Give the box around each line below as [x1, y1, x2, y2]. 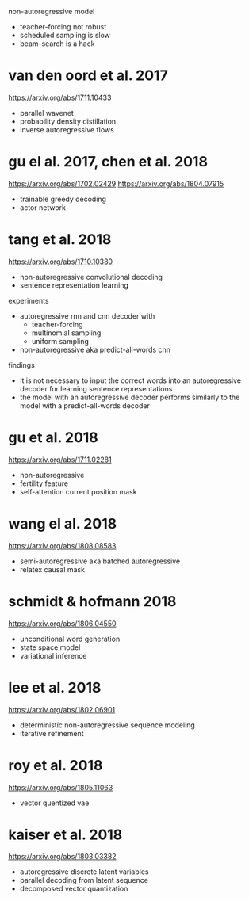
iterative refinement [19, 728, 85, 738]
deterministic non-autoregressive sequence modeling [19, 720, 196, 730]
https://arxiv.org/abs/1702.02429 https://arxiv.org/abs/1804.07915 [8, 178, 224, 189]
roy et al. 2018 [8, 756, 103, 774]
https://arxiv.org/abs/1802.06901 [8, 704, 116, 714]
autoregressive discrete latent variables [19, 867, 149, 876]
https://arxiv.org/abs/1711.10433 [8, 93, 112, 102]
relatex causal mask [19, 564, 86, 574]
